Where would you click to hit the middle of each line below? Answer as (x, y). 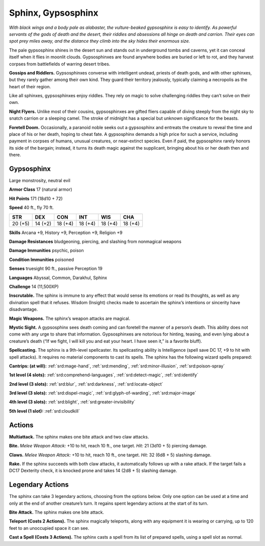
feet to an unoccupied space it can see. (49, 528)
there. (15, 155)
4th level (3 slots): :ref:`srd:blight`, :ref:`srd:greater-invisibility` (72, 402)
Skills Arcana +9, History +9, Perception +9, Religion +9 (66, 233)
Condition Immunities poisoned (41, 260)
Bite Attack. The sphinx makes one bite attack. (56, 512)
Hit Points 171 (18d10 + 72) (36, 198)
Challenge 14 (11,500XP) (34, 286)
